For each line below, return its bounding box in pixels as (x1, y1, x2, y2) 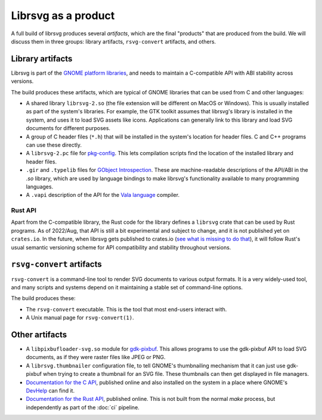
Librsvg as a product (11, 9, 115, 22)
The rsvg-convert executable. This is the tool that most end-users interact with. (26, 305, 227, 313)
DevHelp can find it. (26, 387, 75, 394)
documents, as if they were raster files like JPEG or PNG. (26, 354, 166, 361)
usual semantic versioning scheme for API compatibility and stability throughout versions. (11, 243, 231, 251)
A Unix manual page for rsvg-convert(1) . (26, 314, 134, 322)
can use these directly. (26, 141, 82, 149)
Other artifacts (11, 329, 67, 339)
